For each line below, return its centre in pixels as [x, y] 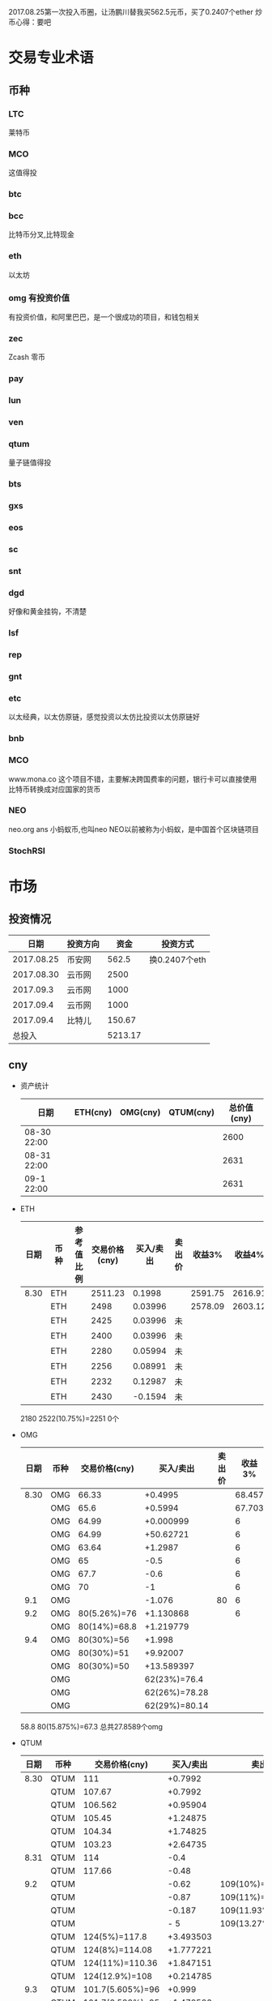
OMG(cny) [140, 1112]
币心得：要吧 [30, 22]
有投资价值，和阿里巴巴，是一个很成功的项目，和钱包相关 [104, 317]
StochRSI [27, 851]
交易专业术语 [51, 58]
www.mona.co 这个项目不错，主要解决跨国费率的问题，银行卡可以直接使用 [133, 779]
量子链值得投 [30, 463]
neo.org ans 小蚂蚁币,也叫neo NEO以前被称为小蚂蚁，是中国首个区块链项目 [134, 829]
